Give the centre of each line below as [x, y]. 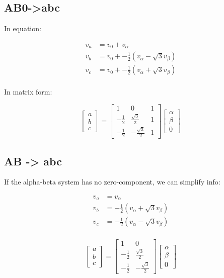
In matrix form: [28, 92]
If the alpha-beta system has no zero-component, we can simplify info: [112, 182]
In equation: [23, 28]
